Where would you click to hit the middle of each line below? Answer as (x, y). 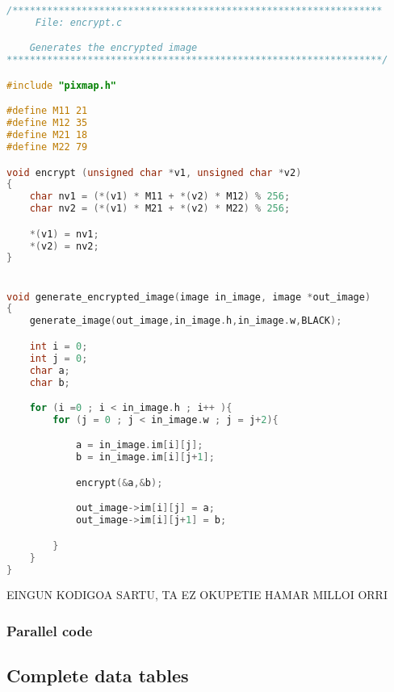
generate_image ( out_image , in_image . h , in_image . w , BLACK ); (186, 321)
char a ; (50, 370)
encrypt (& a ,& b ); (119, 482)
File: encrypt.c (79, 22)
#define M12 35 (47, 123)
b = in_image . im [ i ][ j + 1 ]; (145, 457)
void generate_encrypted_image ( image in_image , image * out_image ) (189, 297)
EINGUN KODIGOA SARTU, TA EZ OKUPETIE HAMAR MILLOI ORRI (197, 595)
